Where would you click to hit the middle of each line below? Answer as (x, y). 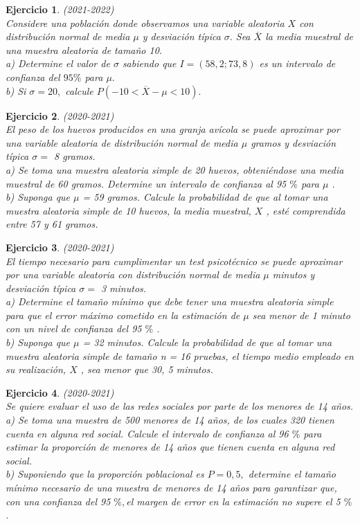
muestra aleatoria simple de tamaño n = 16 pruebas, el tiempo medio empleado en (180, 355)
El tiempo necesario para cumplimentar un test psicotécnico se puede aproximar (174, 261)
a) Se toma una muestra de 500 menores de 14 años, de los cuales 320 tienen (170, 420)
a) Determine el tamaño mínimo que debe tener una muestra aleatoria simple (170, 301)
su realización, (36, 369)
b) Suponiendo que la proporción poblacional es (105, 474)
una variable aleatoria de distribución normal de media (122, 142)
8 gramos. (74, 156)
